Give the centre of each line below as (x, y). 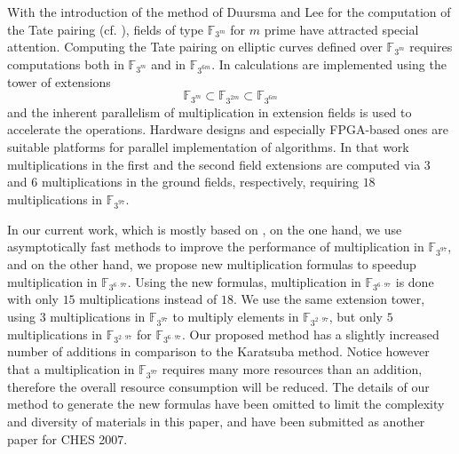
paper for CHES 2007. (67, 438)
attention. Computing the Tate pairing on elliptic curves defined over (195, 47)
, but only (356, 316)
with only (33, 299)
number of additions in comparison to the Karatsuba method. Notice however (218, 351)
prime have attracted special (341, 29)
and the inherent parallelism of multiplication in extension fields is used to (210, 112)
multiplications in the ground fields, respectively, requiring (200, 182)
